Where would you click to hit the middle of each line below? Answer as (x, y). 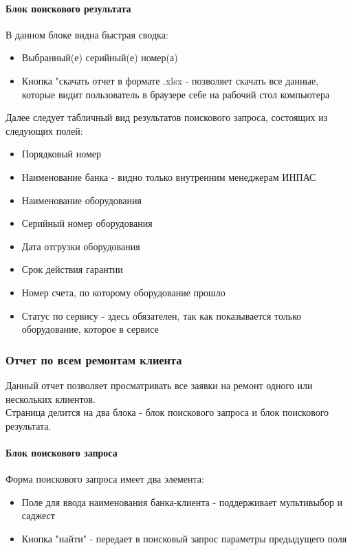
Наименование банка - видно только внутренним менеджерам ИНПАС (169, 176)
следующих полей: (44, 130)
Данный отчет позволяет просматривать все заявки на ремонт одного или (159, 385)
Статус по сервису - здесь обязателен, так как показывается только (162, 315)
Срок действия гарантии (72, 269)
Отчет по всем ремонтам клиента (94, 359)
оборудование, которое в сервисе (90, 329)
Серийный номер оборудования (87, 223)
